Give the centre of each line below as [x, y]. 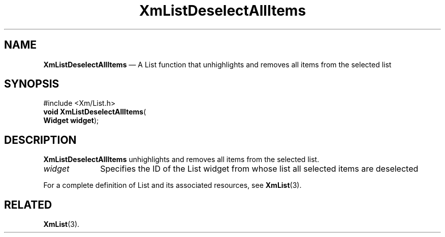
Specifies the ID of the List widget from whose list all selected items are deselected [259, 169]
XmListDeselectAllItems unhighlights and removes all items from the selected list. [181, 160]
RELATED [28, 205]
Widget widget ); [71, 121]
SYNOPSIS [32, 84]
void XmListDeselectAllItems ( [95, 112]
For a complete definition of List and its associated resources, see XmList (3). [172, 185]
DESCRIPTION [40, 140]
